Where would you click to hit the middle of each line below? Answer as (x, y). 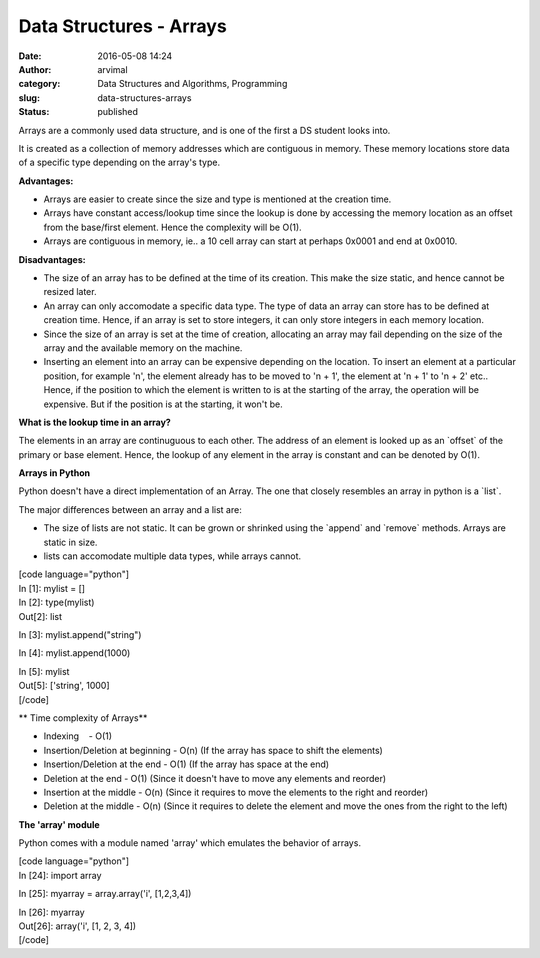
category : (39, 84)
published (118, 112)
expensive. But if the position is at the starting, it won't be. (163, 404)
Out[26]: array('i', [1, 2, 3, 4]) (77, 926)
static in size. (70, 542)
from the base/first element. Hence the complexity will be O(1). (172, 227)
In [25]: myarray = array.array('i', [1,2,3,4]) (105, 894)
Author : (35, 69)
